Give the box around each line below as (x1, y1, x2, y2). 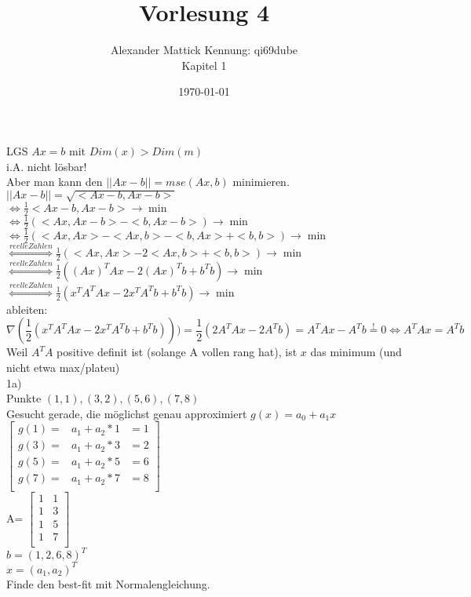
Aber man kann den (6, 173, 103, 190)
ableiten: (6, 300, 48, 317)
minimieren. (232, 173, 290, 190)
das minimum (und (310, 344, 402, 360)
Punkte (6, 390, 42, 406)
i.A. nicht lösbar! (6, 158, 87, 174)
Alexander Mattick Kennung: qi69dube (110, 42, 298, 58)
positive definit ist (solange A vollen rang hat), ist (57, 344, 298, 360)
